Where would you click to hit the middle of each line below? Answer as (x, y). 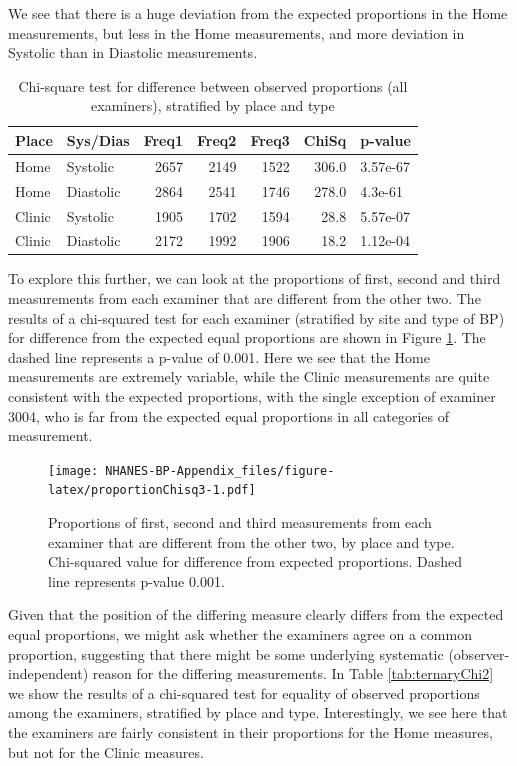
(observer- (479, 653)
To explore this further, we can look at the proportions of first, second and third (254, 278)
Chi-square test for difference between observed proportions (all (213, 85)
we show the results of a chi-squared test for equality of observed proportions (244, 692)
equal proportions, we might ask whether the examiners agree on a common (240, 634)
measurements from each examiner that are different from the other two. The (244, 298)
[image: (73, 470)
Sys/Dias (98, 139)
